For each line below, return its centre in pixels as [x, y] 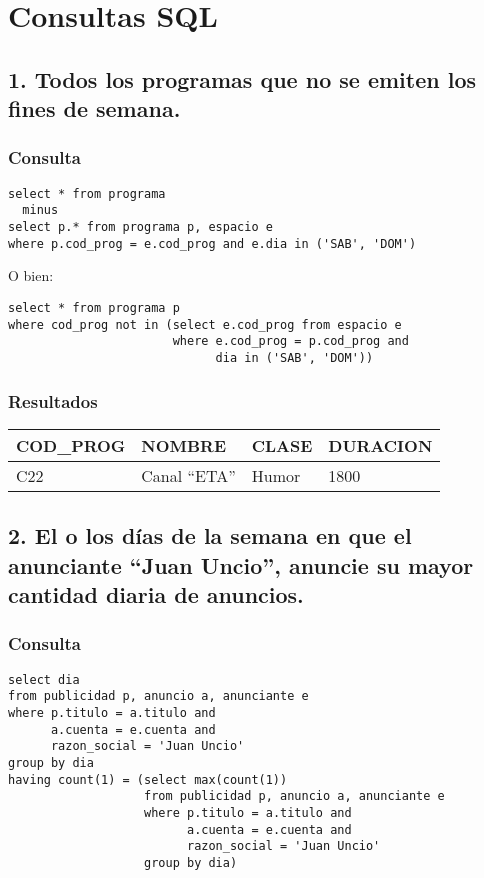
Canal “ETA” [188, 475]
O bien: [31, 275]
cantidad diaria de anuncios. [156, 594]
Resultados [53, 400]
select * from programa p [94, 307]
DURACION [380, 445]
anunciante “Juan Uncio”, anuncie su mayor [241, 564]
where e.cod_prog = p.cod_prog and [290, 341]
